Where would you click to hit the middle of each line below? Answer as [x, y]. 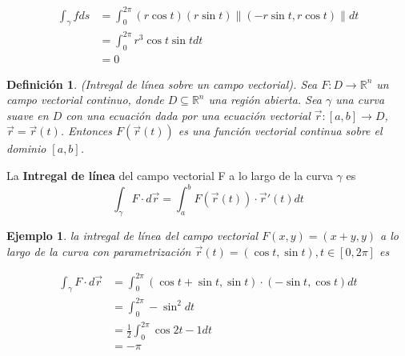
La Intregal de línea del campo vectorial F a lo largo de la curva [170, 176]
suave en [28, 115]
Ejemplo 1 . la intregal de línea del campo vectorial [132, 235]
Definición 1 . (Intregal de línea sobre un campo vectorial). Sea [162, 84]
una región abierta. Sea [265, 100]
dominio [26, 148]
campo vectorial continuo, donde [85, 100]
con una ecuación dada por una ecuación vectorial [188, 115]
